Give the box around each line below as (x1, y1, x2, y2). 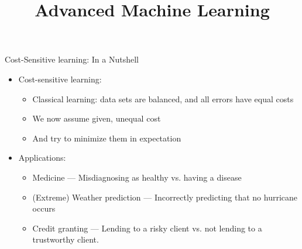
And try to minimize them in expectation (32, 132, 181, 144)
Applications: (18, 151, 66, 164)
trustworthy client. (32, 233, 99, 245)
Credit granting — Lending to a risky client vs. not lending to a (32, 222, 262, 234)
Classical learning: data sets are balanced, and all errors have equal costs (32, 92, 294, 105)
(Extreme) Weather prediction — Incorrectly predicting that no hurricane (32, 191, 298, 203)
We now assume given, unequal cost (32, 112, 161, 124)
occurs (32, 202, 56, 215)
